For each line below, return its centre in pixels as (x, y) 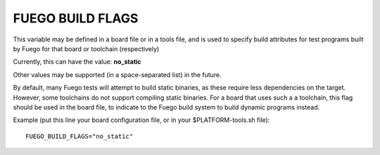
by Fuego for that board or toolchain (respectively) (86, 48)
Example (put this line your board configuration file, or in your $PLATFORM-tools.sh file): (141, 120)
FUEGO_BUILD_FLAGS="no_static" (80, 136)
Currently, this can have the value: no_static (77, 62)
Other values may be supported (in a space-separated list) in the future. (117, 74)
